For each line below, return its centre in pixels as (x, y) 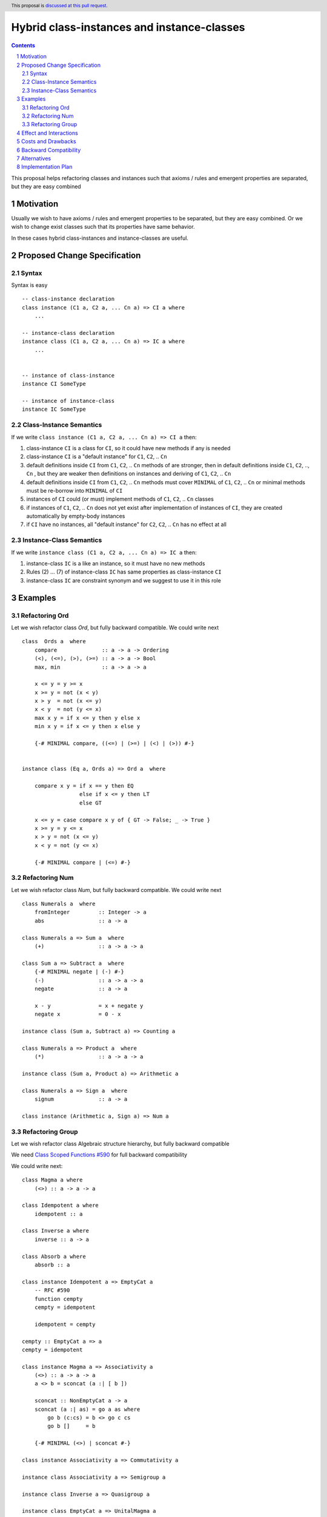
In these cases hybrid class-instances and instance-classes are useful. (100, 238)
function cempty (58, 1299)
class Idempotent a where (61, 1205)
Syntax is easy (29, 285)
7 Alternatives (34, 158)
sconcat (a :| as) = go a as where (87, 1409)
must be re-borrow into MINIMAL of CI (74, 490)
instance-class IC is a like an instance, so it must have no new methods (116, 564)
